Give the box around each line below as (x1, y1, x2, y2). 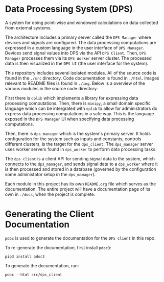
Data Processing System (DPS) (5, 3, 133, 15)
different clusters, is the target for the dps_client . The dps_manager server (5, 141, 153, 147)
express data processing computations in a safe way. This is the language (5, 110, 154, 116)
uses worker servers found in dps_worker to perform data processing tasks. (5, 146, 157, 152)
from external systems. (5, 25, 52, 30)
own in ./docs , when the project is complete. (5, 191, 95, 197)
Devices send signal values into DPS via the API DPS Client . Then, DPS (5, 50, 146, 56)
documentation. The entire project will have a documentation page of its (5, 186, 151, 192)
